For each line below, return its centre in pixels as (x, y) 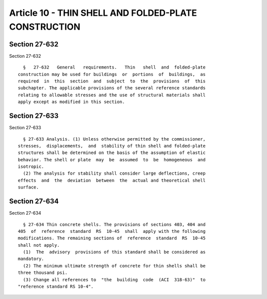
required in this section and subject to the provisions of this (112, 81)
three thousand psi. (43, 273)
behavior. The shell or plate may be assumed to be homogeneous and (112, 160)
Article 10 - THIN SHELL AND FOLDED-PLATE (103, 13)
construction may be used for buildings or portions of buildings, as (112, 74)
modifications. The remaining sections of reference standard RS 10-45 (112, 238)
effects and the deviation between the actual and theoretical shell (112, 180)
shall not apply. (39, 245)
